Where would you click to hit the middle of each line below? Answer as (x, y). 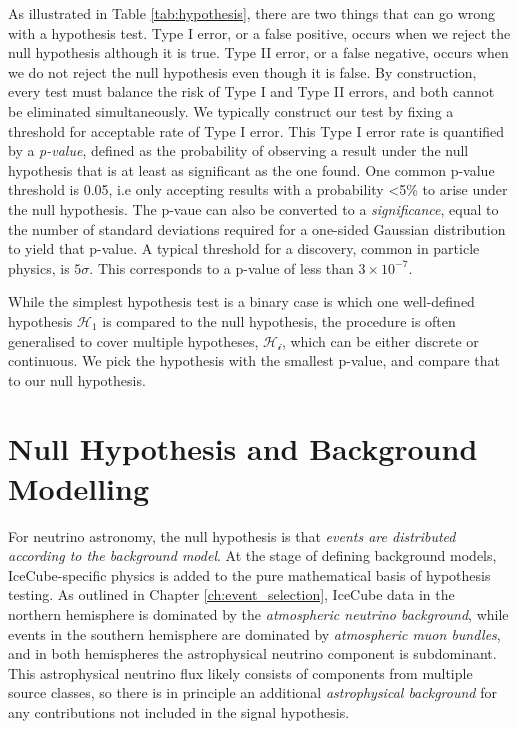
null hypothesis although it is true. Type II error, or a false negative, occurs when (258, 52)
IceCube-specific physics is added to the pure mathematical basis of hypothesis (249, 574)
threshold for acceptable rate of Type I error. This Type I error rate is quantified (256, 130)
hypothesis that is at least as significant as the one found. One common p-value (251, 169)
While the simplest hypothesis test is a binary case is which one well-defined (241, 301)
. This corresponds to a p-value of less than (221, 267)
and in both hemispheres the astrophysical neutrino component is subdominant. (252, 653)
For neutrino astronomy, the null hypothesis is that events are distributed (232, 535)
